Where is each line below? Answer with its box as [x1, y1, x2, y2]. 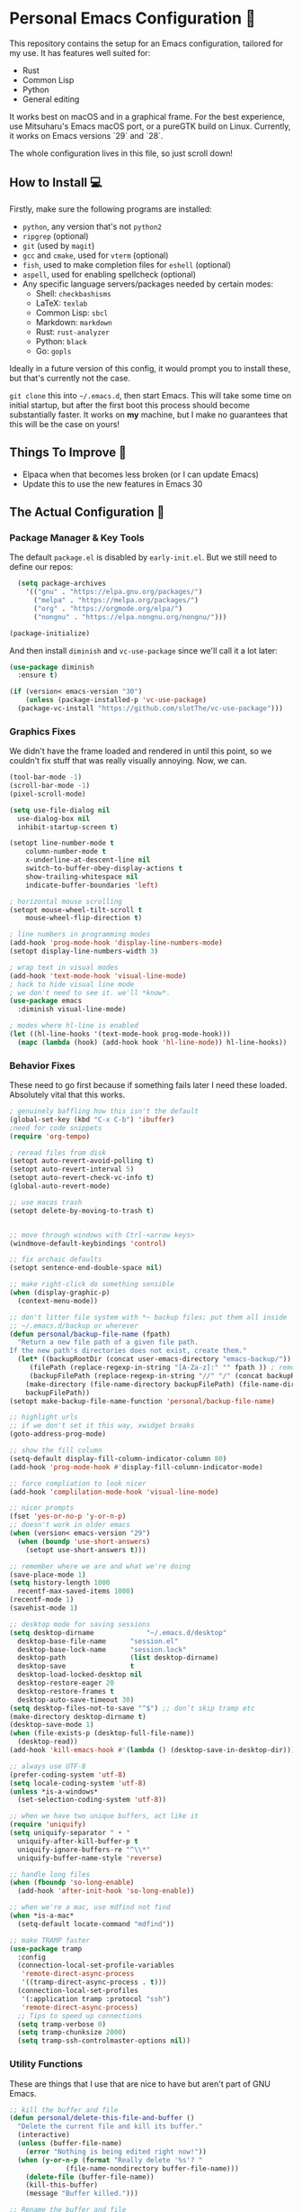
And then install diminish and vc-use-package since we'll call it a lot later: [9, 644, 279, 656]
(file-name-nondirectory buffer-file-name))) [66, 2163, 240, 2173]
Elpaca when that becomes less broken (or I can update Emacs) [22, 469, 259, 480]
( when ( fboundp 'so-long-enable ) [9, 1878, 135, 1888]
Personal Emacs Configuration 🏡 [9, 8, 256, 29]
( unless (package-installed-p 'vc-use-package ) [25, 696, 207, 705]
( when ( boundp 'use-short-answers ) [17, 1537, 151, 1546]
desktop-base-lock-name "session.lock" [17, 1645, 187, 1654]
